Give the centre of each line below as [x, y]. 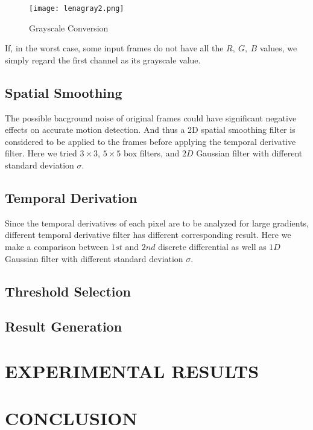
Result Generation [64, 326]
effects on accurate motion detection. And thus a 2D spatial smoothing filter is [150, 130]
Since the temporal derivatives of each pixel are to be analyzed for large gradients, [157, 223]
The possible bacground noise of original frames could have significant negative [151, 117]
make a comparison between [57, 246]
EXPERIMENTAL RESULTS [132, 371]
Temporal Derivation [71, 197]
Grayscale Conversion [69, 27]
